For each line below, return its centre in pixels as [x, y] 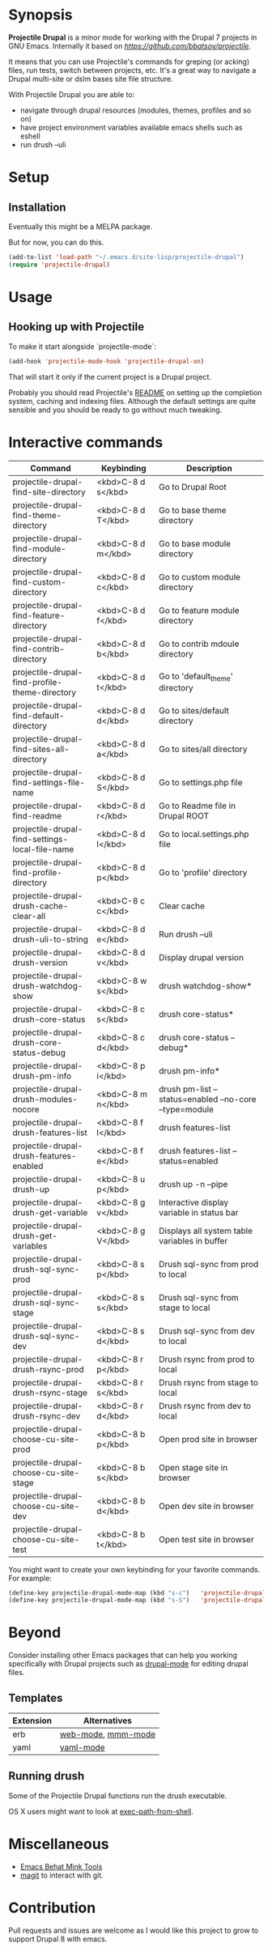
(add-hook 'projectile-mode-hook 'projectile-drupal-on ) [106, 361]
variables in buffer [193, 1240]
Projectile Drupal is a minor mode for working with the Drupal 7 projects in [133, 37]
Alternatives [108, 1720]
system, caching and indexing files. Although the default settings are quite [132, 401]
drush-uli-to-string [51, 939]
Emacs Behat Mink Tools [61, 1866]
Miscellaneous [59, 1844]
